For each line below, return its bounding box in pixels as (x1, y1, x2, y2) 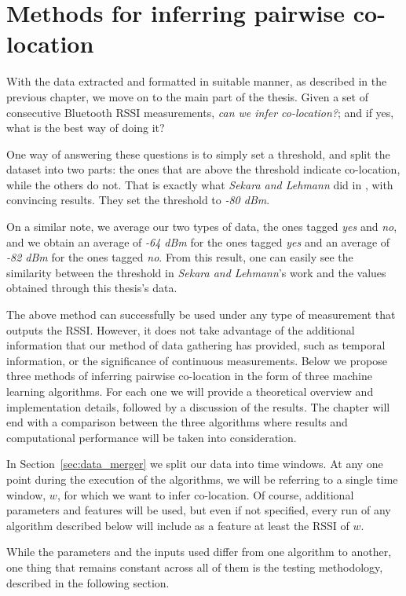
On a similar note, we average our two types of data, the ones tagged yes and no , (6, 218, 397, 235)
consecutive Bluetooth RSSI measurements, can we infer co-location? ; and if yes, (6, 104, 394, 120)
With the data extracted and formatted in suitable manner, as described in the (6, 73, 387, 90)
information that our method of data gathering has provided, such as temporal (6, 337, 386, 353)
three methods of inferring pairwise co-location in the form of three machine (6, 367, 372, 384)
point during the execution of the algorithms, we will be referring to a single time (6, 470, 398, 487)
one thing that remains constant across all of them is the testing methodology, (6, 558, 383, 575)
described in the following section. (6, 574, 170, 591)
